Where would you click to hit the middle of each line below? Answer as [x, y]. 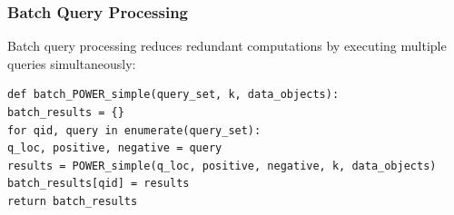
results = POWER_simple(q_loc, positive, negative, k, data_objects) [222, 166]
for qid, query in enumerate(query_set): [134, 130]
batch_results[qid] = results [99, 184]
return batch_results [73, 201]
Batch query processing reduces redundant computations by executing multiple [227, 46]
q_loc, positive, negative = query [115, 148]
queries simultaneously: [72, 63]
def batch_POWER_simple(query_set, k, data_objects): [173, 95]
